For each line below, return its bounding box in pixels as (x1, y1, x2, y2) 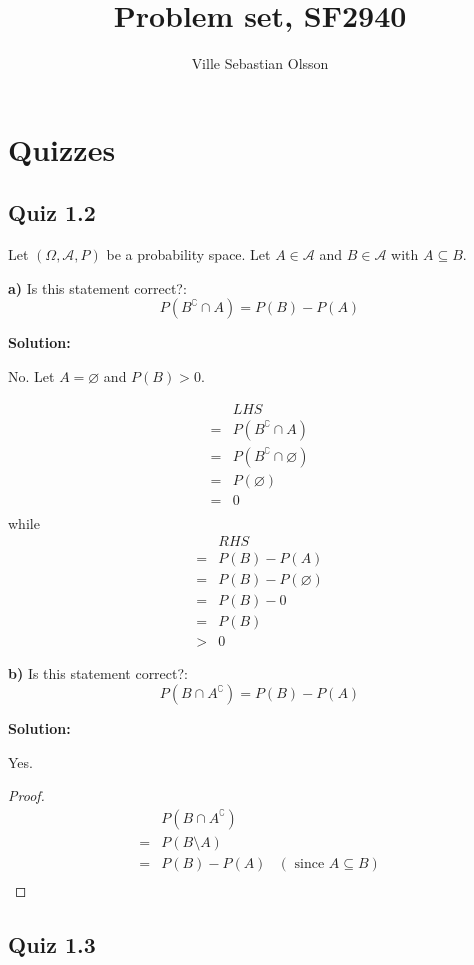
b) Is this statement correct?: (8, 663, 188, 684)
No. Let (8, 365, 55, 386)
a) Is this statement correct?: (8, 277, 187, 298)
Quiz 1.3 (8, 928, 96, 959)
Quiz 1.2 (8, 197, 96, 228)
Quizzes (8, 128, 116, 169)
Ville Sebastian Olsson (191, 53, 329, 74)
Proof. (8, 785, 45, 806)
